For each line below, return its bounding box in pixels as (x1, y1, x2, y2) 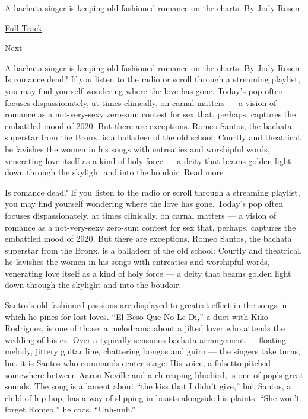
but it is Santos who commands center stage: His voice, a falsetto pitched (5, 357, 271, 369)
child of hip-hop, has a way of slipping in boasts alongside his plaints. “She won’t (5, 391, 300, 404)
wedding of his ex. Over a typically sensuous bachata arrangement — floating (5, 333, 287, 346)
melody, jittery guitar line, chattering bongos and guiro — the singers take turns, (5, 345, 300, 357)
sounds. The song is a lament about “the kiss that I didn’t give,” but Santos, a (5, 380, 291, 392)
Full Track (5, 21, 42, 34)
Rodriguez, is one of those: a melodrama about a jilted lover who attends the (5, 322, 285, 334)
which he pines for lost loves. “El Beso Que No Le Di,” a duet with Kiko (5, 310, 268, 322)
